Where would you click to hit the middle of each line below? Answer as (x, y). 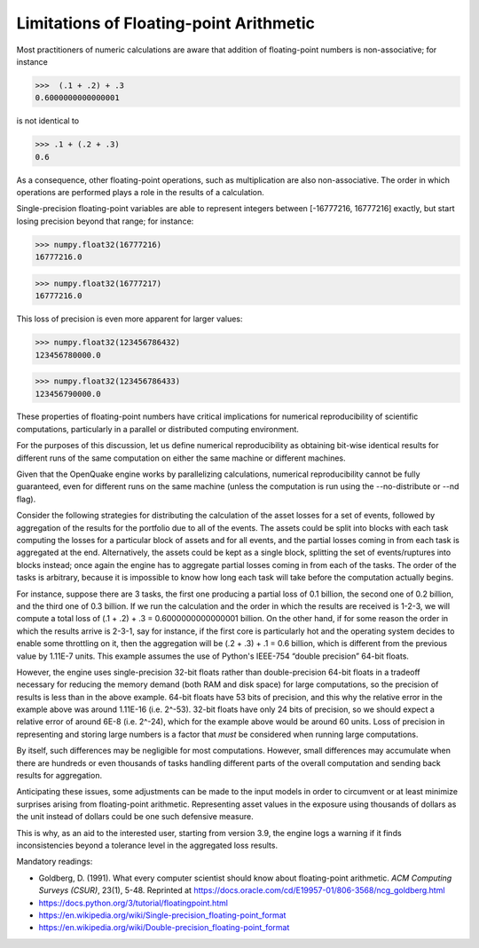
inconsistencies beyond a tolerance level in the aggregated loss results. (147, 845)
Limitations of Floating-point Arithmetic (165, 23)
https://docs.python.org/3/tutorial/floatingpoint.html (133, 903)
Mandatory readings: (55, 862)
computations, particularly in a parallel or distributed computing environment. (157, 429)
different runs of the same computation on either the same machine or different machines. (181, 458)
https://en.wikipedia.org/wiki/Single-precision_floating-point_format (162, 915)
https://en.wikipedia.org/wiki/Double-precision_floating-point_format (164, 928)
